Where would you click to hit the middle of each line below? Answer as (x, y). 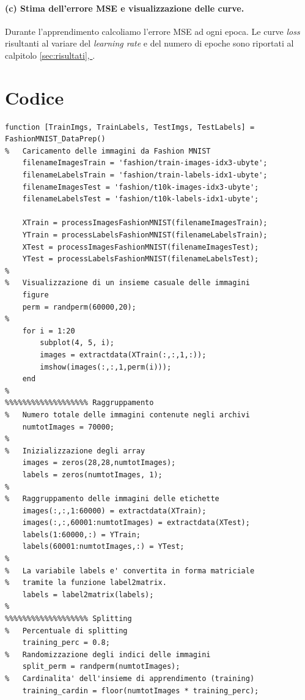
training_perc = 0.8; (66, 643)
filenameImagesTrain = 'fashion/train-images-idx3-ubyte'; (145, 163)
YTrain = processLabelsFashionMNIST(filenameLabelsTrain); (145, 235)
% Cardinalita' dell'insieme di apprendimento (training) (130, 679)
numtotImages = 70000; (68, 427)
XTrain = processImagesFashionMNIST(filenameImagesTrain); (145, 223)
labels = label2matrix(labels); (88, 594)
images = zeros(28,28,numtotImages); (99, 463)
